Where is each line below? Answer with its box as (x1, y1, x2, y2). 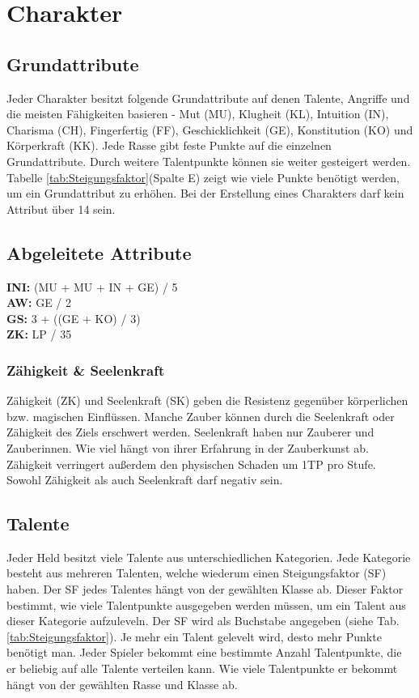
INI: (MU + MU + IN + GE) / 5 (6, 278, 178, 295)
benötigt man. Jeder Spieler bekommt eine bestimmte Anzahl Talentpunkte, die (6, 644, 402, 661)
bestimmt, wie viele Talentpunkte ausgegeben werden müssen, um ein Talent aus (6, 596, 406, 613)
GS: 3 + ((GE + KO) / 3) (6, 309, 141, 326)
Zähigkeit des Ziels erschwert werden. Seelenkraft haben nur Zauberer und (6, 423, 375, 441)
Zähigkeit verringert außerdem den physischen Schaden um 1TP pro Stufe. (6, 455, 376, 472)
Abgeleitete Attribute (6, 240, 192, 265)
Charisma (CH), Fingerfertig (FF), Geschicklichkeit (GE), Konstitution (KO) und (6, 121, 413, 138)
